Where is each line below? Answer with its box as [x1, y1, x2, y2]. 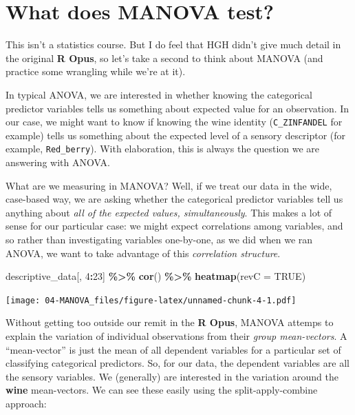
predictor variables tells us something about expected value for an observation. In [6, 101, 349, 115]
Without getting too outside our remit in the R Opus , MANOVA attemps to [6, 315, 334, 330]
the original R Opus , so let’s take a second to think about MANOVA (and [6, 50, 323, 65]
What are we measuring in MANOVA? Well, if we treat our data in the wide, [6, 178, 332, 192]
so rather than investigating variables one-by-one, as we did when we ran [6, 232, 313, 246]
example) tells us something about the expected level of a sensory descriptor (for [6, 128, 346, 142]
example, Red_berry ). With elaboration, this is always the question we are [6, 141, 320, 156]
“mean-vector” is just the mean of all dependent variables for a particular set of [6, 342, 341, 356]
